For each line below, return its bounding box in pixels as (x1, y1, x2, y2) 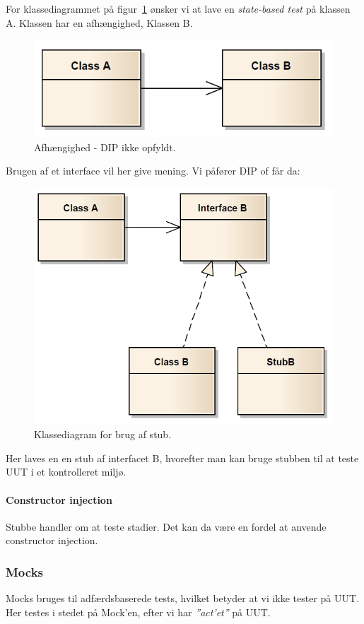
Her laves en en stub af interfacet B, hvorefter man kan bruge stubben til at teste (6, 450, 359, 465)
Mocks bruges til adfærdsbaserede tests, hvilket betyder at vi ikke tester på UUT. (6, 591, 360, 606)
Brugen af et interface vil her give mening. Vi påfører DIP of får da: (6, 163, 300, 178)
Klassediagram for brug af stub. (34, 427, 172, 442)
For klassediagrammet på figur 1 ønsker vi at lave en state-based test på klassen (6, 1, 351, 16)
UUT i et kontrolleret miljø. (6, 464, 127, 479)
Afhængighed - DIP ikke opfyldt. (34, 139, 176, 154)
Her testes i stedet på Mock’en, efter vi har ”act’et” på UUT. (6, 604, 271, 619)
